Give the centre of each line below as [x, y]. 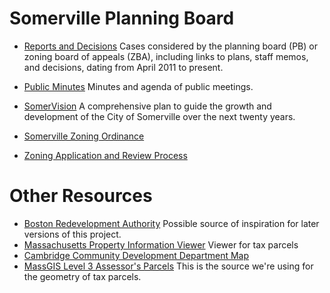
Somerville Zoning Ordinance [84, 136]
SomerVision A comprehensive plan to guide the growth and [147, 106]
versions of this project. [72, 234]
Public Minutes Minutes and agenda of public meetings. [138, 86]
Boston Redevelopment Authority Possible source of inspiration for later [171, 223]
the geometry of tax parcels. [82, 276]
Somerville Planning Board [122, 18]
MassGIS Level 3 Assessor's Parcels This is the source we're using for [168, 266]
